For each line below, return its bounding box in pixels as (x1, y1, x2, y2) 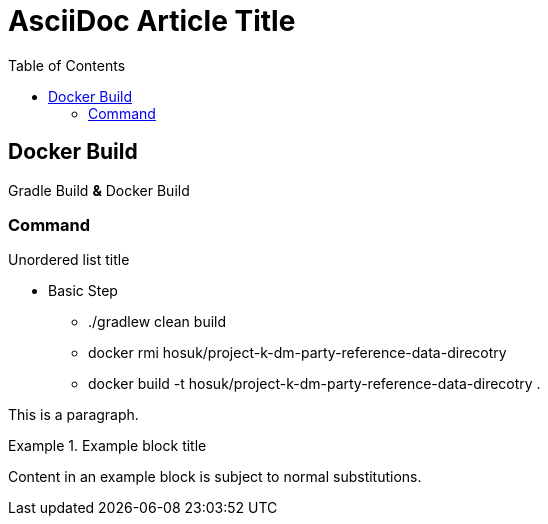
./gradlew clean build (88, 313, 227, 331)
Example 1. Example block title (8, 437, 207, 455)
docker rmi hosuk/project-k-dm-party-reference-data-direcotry (88, 344, 507, 362)
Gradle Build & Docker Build (8, 181, 190, 199)
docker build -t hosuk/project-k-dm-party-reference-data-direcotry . (88, 375, 541, 393)
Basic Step (48, 282, 118, 300)
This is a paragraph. (8, 406, 139, 424)
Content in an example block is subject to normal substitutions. (8, 468, 422, 486)
